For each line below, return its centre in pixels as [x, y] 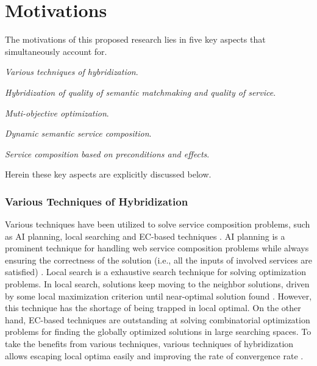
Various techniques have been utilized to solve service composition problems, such [158, 224]
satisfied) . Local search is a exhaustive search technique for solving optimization [155, 272]
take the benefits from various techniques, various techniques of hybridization [149, 344]
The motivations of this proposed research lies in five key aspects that [135, 39]
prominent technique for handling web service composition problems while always [157, 248]
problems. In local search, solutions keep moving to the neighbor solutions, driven [157, 284]
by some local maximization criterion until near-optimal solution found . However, [158, 296]
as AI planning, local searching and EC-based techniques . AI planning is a [145, 236]
